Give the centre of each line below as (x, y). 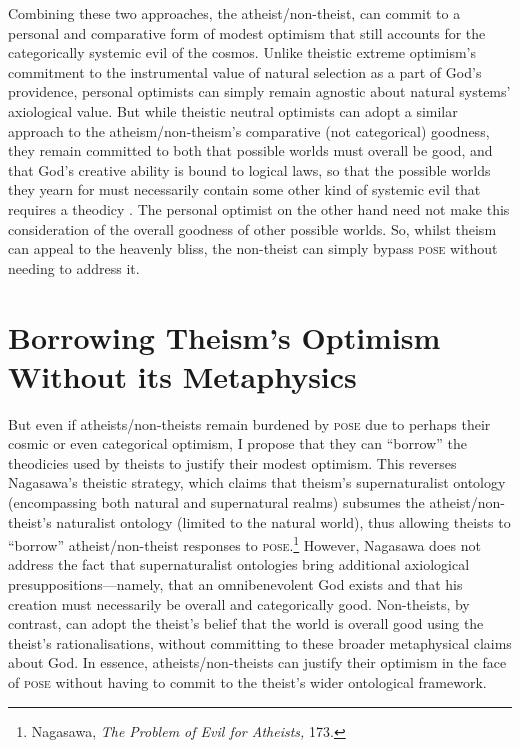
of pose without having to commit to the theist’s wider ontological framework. (247, 682)
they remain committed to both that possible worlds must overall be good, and (250, 150)
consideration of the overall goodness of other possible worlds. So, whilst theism (252, 228)
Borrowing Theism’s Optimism (224, 336)
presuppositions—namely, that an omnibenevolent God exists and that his (235, 584)
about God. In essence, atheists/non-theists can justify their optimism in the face (257, 662)
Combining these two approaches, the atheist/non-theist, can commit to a (234, 13)
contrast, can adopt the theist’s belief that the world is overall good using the (246, 623)
